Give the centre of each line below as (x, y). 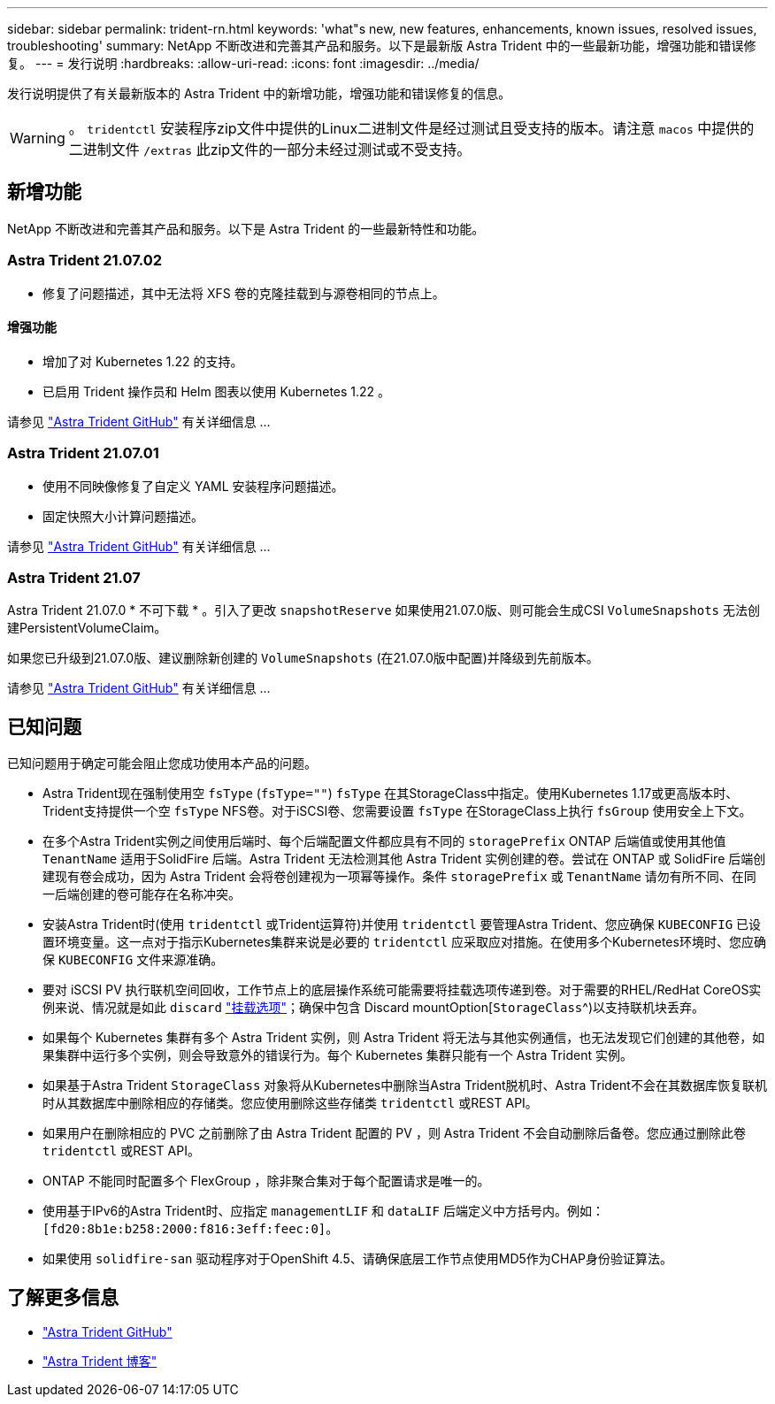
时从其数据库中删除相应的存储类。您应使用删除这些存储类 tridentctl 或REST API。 (290, 1103)
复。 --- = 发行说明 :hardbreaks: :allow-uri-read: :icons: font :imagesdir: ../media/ (243, 63)
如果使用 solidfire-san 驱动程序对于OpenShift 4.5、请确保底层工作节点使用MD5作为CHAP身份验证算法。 (358, 1259)
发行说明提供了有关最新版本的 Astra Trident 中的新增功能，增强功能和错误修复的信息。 (259, 93)
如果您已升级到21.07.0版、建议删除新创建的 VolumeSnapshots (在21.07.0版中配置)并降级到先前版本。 (303, 658)
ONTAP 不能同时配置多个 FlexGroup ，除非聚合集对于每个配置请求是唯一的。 (266, 1181)
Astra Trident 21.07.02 (85, 261)
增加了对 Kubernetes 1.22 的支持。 (143, 361)
